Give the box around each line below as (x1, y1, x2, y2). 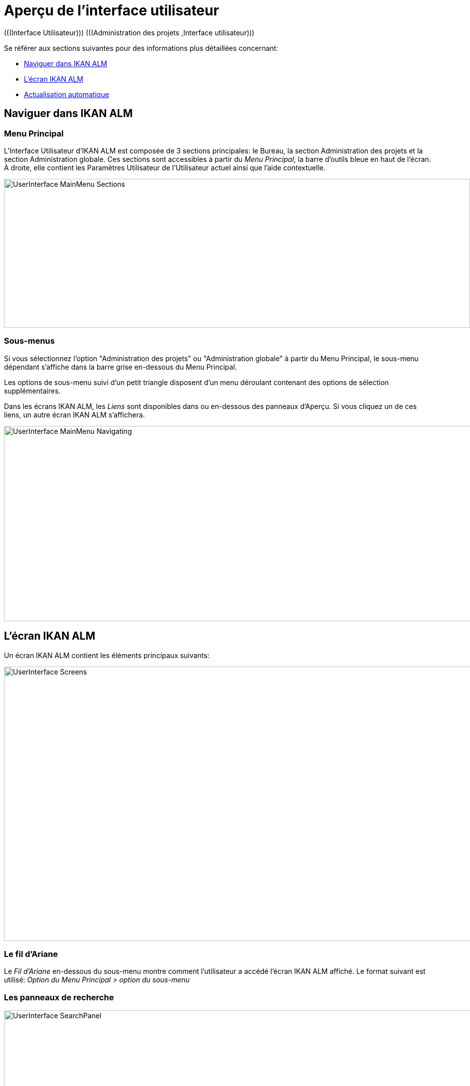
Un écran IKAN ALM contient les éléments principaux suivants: (4, 651, 210, 660)
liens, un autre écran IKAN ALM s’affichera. (4, 410, 145, 419)
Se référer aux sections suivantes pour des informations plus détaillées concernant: (4, 43, 278, 52)
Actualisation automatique (24, 90, 110, 99)
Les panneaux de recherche (4, 992, 114, 1002)
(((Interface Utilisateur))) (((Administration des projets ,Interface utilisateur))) (4, 28, 254, 37)
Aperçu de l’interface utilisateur (4, 2, 219, 19)
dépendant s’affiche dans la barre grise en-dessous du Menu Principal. (4, 362, 237, 371)
